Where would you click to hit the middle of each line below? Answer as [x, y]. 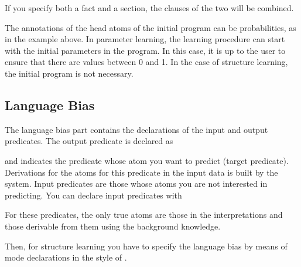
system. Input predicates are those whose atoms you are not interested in [136, 184]
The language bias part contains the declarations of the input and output [136, 129]
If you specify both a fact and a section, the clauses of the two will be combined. [149, 8]
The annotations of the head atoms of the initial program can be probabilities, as [150, 27]
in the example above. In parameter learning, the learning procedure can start [145, 39]
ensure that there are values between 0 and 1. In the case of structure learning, [146, 62]
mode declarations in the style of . [66, 257]
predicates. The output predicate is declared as [89, 141]
